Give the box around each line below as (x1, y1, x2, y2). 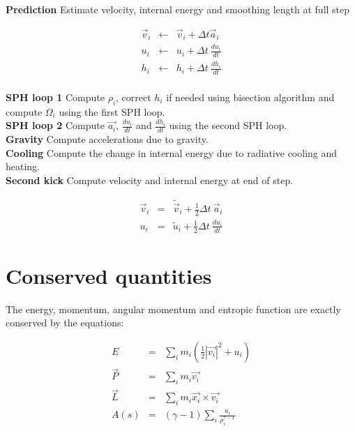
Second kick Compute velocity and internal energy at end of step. (6, 172, 294, 187)
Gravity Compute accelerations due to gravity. (6, 132, 209, 146)
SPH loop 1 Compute (6, 89, 105, 104)
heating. (6, 159, 40, 174)
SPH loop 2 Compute (6, 118, 105, 133)
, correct (116, 89, 151, 104)
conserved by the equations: (6, 315, 124, 330)
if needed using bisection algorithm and (166, 89, 335, 104)
